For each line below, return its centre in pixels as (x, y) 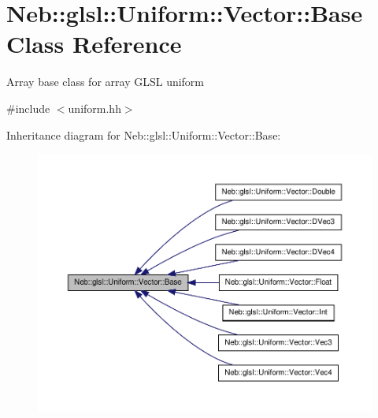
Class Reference (94, 44)
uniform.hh (94, 108)
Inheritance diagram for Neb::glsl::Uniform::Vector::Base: (144, 134)
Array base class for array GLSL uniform (106, 82)
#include (28, 108)
